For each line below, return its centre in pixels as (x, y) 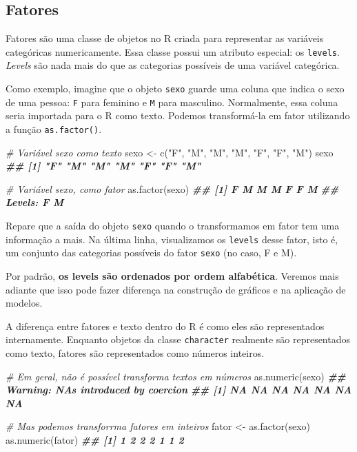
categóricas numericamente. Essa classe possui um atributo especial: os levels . (173, 51)
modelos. (24, 303)
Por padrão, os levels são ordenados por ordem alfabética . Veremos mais (172, 275)
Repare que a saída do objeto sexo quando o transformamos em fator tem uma (173, 225)
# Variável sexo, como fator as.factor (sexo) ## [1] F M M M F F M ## (172, 188)
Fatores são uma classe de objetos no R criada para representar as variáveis (165, 38)
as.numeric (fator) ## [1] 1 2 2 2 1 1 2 (95, 439)
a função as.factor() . (54, 129)
